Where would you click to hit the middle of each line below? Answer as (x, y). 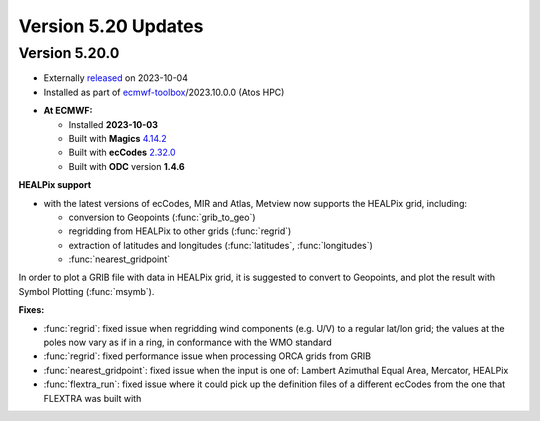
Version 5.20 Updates (111, 26)
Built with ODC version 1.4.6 (126, 166)
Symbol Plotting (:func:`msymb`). (86, 291)
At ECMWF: (68, 111)
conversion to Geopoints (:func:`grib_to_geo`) (162, 217)
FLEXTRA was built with (92, 398)
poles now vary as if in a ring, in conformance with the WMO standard (187, 342)
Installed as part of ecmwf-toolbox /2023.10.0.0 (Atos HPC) (164, 92)
